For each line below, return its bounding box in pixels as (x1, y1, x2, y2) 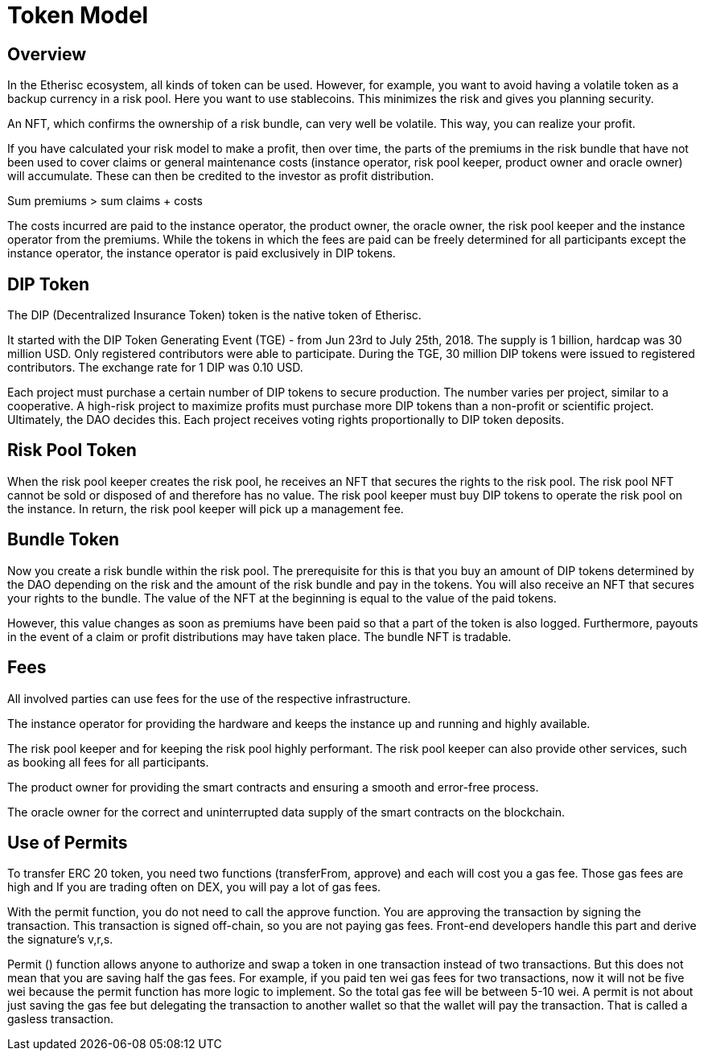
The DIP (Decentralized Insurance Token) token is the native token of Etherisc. (7, 308, 422, 323)
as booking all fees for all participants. (7, 755, 209, 769)
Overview (7, 43, 87, 64)
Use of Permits (7, 832, 128, 853)
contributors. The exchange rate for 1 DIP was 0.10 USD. (7, 360, 303, 375)
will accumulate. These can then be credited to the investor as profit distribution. (7, 169, 434, 183)
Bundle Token (7, 529, 120, 550)
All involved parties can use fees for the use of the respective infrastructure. (7, 691, 411, 705)
